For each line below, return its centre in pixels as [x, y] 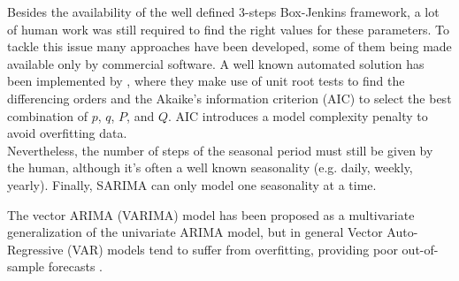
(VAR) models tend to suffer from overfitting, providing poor [233, 249]
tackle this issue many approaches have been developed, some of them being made [229, 46]
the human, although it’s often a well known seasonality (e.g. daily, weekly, [210, 167]
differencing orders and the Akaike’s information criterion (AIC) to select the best [229, 98]
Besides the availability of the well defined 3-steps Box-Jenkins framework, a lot [223, 11]
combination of [48, 115]
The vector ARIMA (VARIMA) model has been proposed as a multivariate [211, 214]
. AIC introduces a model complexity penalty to [298, 115]
